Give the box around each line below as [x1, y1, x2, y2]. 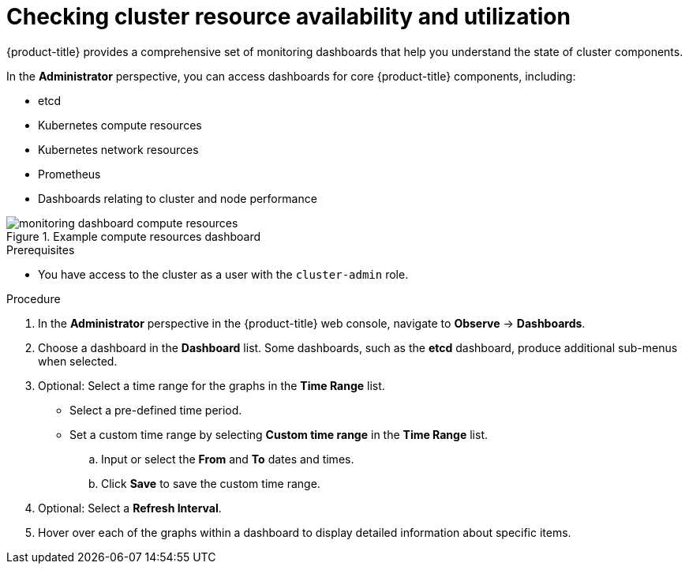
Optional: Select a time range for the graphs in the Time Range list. [38, 378, 385, 392]
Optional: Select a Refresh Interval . [38, 501, 222, 515]
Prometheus [38, 167, 101, 181]
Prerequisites [6, 242, 75, 257]
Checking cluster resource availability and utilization [6, 3, 571, 30]
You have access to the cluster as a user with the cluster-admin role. [38, 267, 409, 281]
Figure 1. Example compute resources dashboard [6, 229, 261, 243]
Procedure [6, 291, 61, 306]
